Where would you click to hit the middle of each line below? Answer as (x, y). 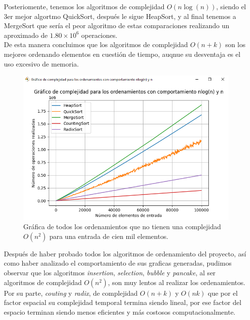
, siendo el (231, 6)
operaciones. (99, 35)
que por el (223, 293)
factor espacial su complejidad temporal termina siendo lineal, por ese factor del (123, 302)
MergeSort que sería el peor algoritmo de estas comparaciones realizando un (117, 25)
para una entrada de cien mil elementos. (109, 236)
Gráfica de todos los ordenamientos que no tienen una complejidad (122, 227)
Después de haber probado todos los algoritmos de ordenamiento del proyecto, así (125, 253)
